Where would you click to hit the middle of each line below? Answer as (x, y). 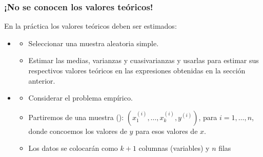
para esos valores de (167, 131)
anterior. (42, 80)
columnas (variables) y (174, 148)
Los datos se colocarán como (73, 148)
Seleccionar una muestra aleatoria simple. (94, 43)
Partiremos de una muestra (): (76, 117)
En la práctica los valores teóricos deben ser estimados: (90, 26)
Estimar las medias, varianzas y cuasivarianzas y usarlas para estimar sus (144, 60)
